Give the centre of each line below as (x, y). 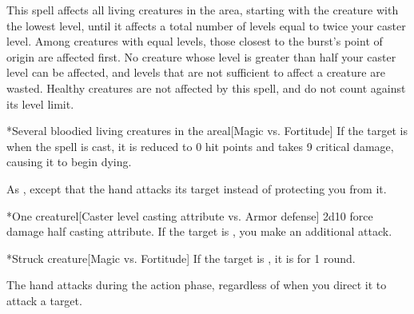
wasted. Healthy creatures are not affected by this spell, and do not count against (206, 87)
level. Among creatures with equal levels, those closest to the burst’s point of (195, 41)
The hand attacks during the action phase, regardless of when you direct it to (197, 285)
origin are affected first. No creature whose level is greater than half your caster (201, 56)
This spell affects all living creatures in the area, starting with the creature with (203, 10)
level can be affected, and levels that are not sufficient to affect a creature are (196, 72)
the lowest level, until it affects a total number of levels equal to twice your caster (206, 25)
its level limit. (40, 103)
